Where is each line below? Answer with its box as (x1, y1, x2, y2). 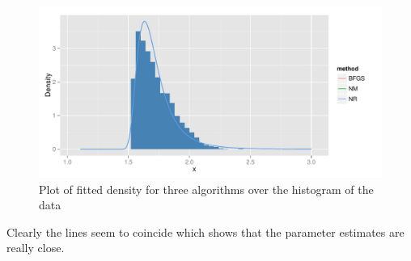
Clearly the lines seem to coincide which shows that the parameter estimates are (6, 223, 405, 240)
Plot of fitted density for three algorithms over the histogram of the (39, 180, 374, 197)
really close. (6, 239, 65, 256)
